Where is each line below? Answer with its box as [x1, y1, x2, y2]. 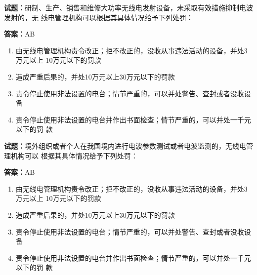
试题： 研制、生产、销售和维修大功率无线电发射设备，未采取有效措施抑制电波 [4, 2, 253, 12]
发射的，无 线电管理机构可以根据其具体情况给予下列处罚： [4, 12, 193, 22]
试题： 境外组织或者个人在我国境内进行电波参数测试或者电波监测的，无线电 [4, 140, 246, 151]
